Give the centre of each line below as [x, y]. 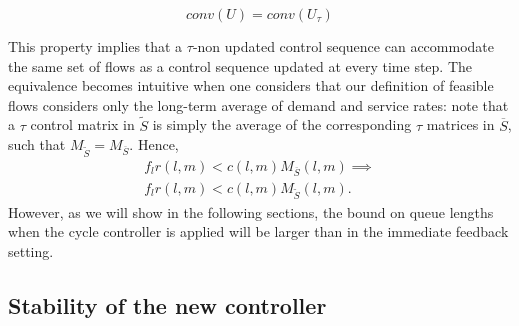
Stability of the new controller [167, 304]
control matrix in [82, 124]
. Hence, [154, 144]
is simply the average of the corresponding [282, 124]
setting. [31, 250]
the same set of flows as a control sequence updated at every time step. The [240, 65]
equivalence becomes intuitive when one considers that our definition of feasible [251, 85]
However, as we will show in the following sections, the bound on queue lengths [251, 211]
